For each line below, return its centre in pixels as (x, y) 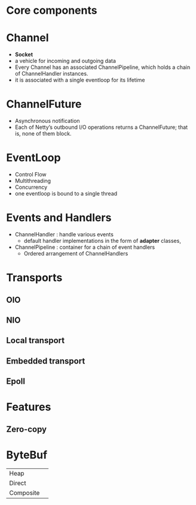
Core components (52, 10)
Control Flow (30, 174)
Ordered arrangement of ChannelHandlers (76, 253)
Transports (34, 278)
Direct (18, 483)
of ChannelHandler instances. (51, 74)
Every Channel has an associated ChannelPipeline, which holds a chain (102, 67)
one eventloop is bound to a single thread (66, 193)
